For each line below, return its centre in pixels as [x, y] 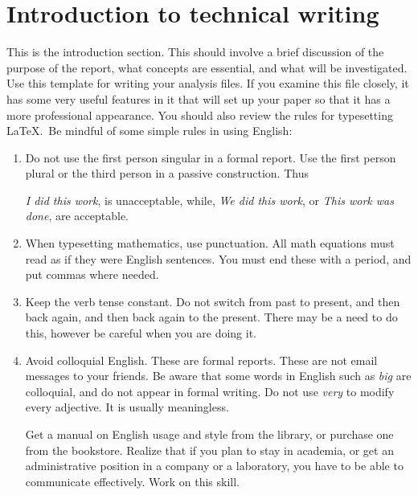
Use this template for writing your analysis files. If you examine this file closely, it [208, 83]
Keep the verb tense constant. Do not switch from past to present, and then [213, 301]
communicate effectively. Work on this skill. [132, 481]
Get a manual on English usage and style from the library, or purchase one [209, 434]
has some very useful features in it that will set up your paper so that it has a [199, 98]
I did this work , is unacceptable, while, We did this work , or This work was [209, 200]
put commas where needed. [92, 274]
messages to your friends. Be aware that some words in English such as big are [218, 376]
